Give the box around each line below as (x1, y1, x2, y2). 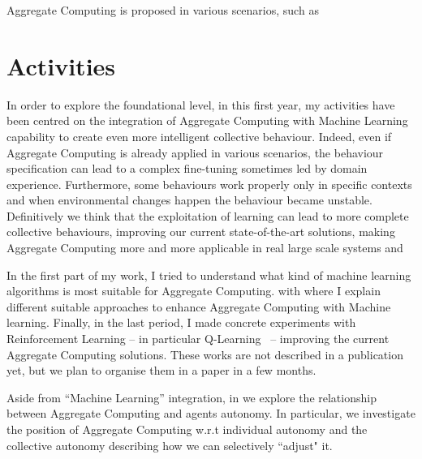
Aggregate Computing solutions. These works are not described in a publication (6, 345, 403, 362)
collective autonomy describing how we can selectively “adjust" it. (6, 436, 333, 453)
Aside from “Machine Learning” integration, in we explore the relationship (6, 388, 377, 405)
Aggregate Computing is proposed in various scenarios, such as (6, 2, 319, 18)
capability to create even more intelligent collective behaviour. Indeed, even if (6, 127, 392, 144)
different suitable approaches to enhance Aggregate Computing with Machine (6, 298, 391, 315)
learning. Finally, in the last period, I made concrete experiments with (6, 314, 356, 331)
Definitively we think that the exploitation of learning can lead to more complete (6, 207, 409, 224)
